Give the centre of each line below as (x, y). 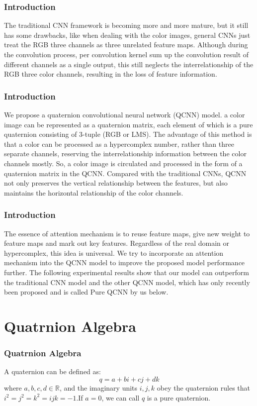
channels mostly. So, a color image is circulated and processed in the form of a (123, 163)
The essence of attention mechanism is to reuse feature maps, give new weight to (127, 233)
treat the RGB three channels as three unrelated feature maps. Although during (126, 45)
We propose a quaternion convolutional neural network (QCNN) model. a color (125, 114)
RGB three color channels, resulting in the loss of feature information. (111, 74)
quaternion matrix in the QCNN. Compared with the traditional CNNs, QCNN (125, 173)
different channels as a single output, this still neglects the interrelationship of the (129, 64)
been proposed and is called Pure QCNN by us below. (86, 292)
